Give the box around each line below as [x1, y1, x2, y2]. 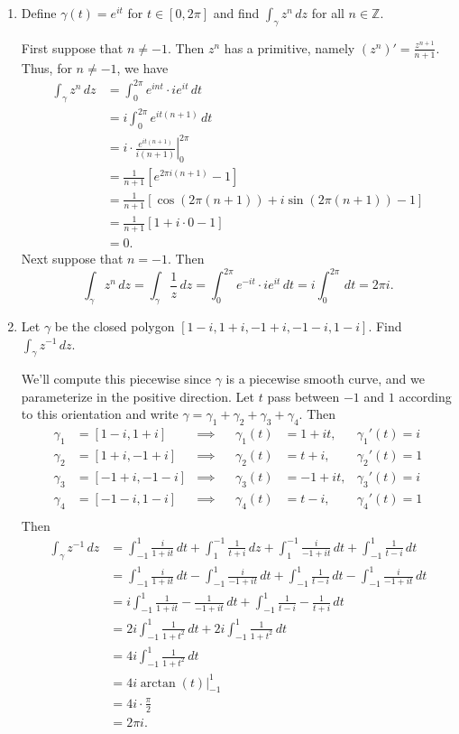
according [399, 386, 452, 405]
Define [21, 4, 57, 22]
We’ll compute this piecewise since [21, 369, 211, 388]
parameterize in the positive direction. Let [21, 386, 255, 405]
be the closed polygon [54, 316, 175, 335]
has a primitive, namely [224, 38, 355, 57]
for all [311, 4, 344, 22]
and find [213, 4, 260, 22]
